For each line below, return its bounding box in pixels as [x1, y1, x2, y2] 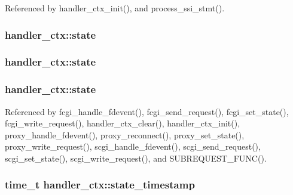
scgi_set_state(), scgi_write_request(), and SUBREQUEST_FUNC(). [5, 151, 267, 164]
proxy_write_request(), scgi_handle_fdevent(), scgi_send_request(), [5, 140, 261, 153]
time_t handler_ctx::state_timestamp [5, 177, 195, 192]
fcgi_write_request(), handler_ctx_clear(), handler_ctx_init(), [5, 117, 240, 129]
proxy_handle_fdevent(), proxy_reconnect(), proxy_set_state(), [5, 128, 245, 141]
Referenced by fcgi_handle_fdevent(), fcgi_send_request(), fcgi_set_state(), [5, 105, 289, 117]
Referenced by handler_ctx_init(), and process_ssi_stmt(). [5, 2, 225, 14]
